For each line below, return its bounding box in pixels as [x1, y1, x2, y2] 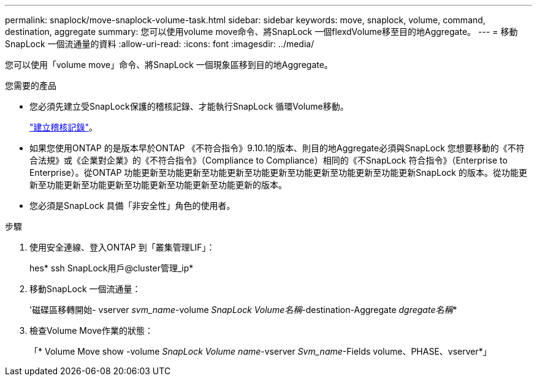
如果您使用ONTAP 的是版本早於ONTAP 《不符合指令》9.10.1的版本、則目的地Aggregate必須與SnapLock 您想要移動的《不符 [29, 143, 525, 153]
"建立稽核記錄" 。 [29, 122, 98, 132]
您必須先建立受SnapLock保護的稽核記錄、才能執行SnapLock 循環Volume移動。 [29, 101, 349, 111]
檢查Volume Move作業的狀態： [29, 325, 153, 336]
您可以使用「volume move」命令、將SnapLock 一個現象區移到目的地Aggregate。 [5, 59, 333, 70]
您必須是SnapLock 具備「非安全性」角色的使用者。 [29, 200, 235, 211]
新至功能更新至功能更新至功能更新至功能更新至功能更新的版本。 [29, 179, 287, 190]
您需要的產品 [5, 80, 56, 91]
